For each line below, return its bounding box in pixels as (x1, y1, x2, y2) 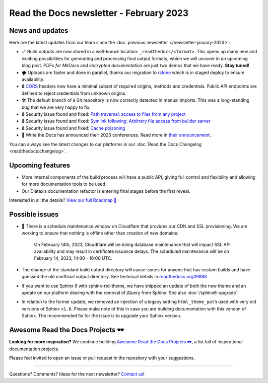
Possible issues (9, 210, 59, 219)
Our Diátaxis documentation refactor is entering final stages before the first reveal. (21, 188, 191, 194)
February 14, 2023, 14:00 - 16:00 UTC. (34, 255, 113, 261)
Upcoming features (9, 161, 70, 169)
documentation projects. (9, 346, 60, 352)
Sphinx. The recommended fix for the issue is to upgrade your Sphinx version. (21, 313, 182, 319)
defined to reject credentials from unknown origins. (21, 90, 127, 96)
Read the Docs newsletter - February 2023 (9, 7, 189, 18)
